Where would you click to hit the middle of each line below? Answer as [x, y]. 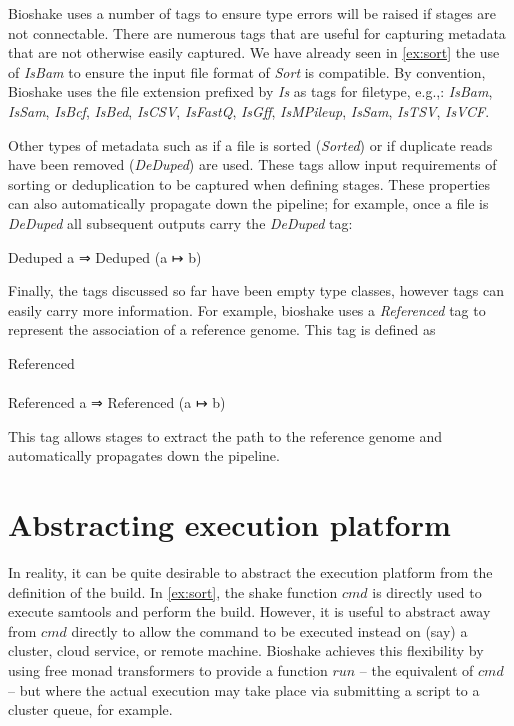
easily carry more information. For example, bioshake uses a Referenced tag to [247, 309]
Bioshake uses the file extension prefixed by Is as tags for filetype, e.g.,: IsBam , [250, 91]
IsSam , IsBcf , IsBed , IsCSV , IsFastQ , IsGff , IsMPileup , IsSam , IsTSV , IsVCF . [249, 110]
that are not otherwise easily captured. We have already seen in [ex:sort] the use [254, 52]
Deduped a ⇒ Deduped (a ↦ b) [105, 256]
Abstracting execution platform [229, 524]
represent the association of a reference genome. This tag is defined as [222, 329]
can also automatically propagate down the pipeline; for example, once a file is [248, 203]
